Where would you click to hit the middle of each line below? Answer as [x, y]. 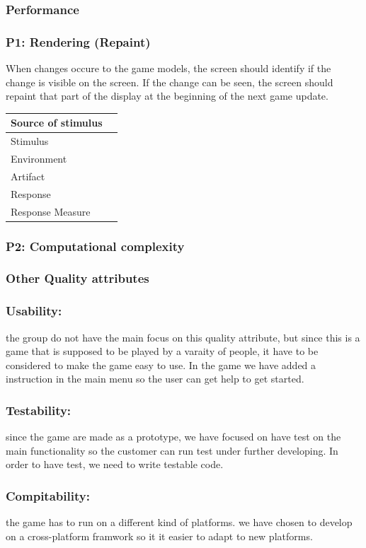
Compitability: [48, 495]
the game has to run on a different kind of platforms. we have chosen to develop [179, 522]
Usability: [34, 311]
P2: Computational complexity [95, 246]
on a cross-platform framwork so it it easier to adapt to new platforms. [159, 536]
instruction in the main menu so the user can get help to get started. [155, 379]
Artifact [28, 176]
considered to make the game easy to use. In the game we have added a [161, 365]
